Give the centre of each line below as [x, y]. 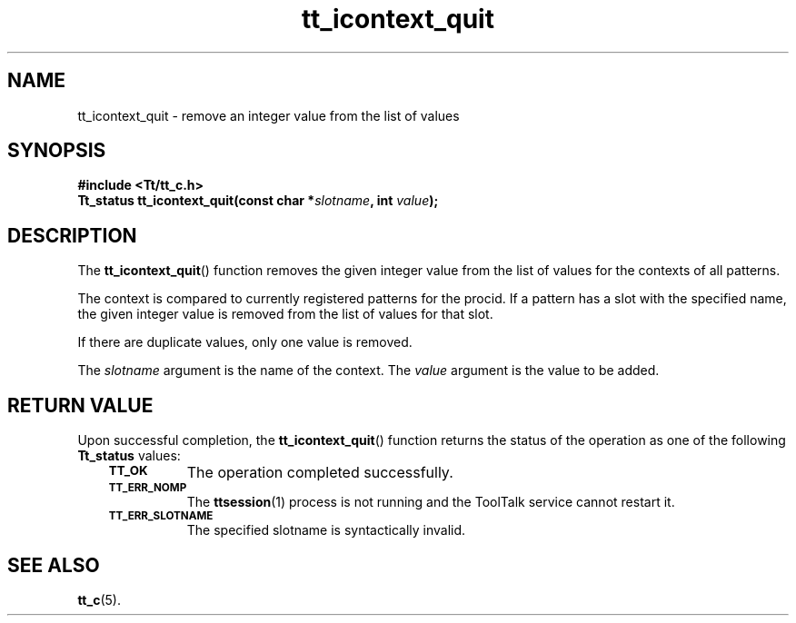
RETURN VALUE [80, 405]
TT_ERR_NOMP [148, 488]
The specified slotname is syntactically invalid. [326, 530]
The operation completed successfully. [320, 473]
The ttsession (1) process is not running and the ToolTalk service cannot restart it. [431, 502]
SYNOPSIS [57, 151]
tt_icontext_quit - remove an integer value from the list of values [269, 115]
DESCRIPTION [72, 235]
